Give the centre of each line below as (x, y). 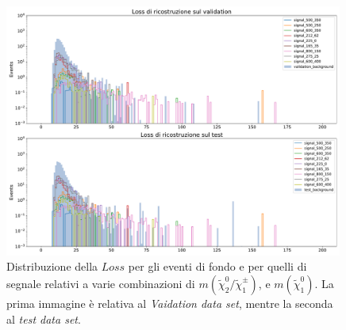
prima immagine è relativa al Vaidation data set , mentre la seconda (170, 303)
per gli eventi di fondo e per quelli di (217, 266)
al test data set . (44, 319)
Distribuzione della (52, 266)
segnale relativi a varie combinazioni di (101, 283)
